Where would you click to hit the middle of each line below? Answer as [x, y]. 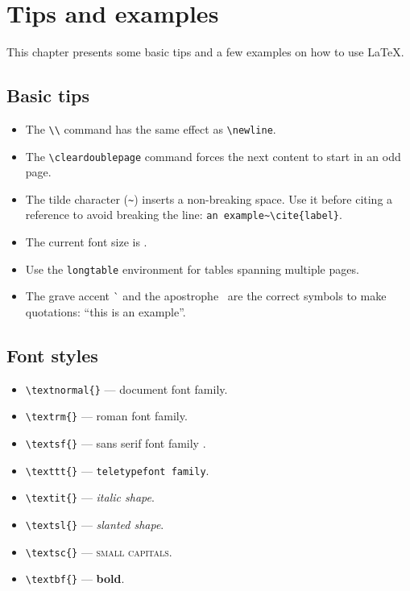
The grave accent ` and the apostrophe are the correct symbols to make [206, 296]
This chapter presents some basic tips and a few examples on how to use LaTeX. [205, 52]
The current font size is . [86, 242]
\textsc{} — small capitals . [99, 551]
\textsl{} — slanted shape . [95, 525]
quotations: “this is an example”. [106, 311]
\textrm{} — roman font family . [106, 416]
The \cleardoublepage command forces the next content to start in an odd [213, 156]
